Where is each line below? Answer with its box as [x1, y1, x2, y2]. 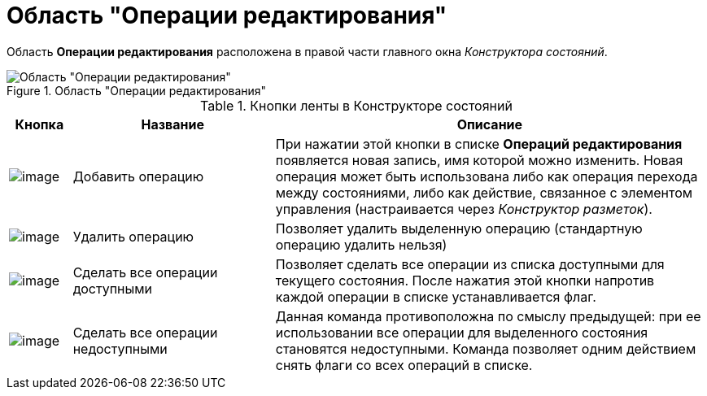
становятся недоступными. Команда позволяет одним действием [275, 340, 696, 357]
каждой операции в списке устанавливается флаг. [275, 288, 596, 305]
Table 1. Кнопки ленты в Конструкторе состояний [200, 97, 513, 114]
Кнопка [15, 115, 64, 133]
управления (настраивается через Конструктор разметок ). [275, 200, 652, 217]
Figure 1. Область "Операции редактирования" [7, 83, 267, 98]
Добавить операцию [72, 168, 204, 185]
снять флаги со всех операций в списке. [275, 356, 533, 373]
